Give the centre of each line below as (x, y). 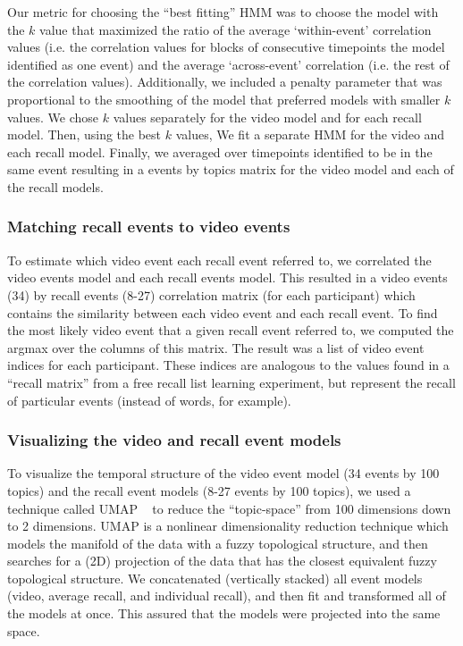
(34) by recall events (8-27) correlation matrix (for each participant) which (211, 294)
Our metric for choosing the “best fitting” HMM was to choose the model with (223, 12)
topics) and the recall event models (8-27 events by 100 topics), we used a (209, 490)
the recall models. (55, 186)
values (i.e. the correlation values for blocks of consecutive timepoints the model (226, 47)
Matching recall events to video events (149, 227)
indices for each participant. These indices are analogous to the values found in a (228, 365)
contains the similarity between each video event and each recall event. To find (223, 312)
